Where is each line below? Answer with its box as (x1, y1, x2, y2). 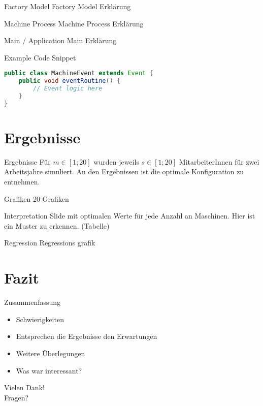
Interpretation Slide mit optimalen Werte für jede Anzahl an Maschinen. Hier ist (4, 210, 255, 221)
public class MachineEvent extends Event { (4, 70, 153, 77)
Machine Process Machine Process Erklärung (4, 18, 144, 28)
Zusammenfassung (4, 297, 61, 307)
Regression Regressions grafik (4, 237, 95, 248)
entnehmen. (4, 176, 40, 187)
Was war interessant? (16, 365, 82, 376)
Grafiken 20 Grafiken (4, 193, 69, 204)
